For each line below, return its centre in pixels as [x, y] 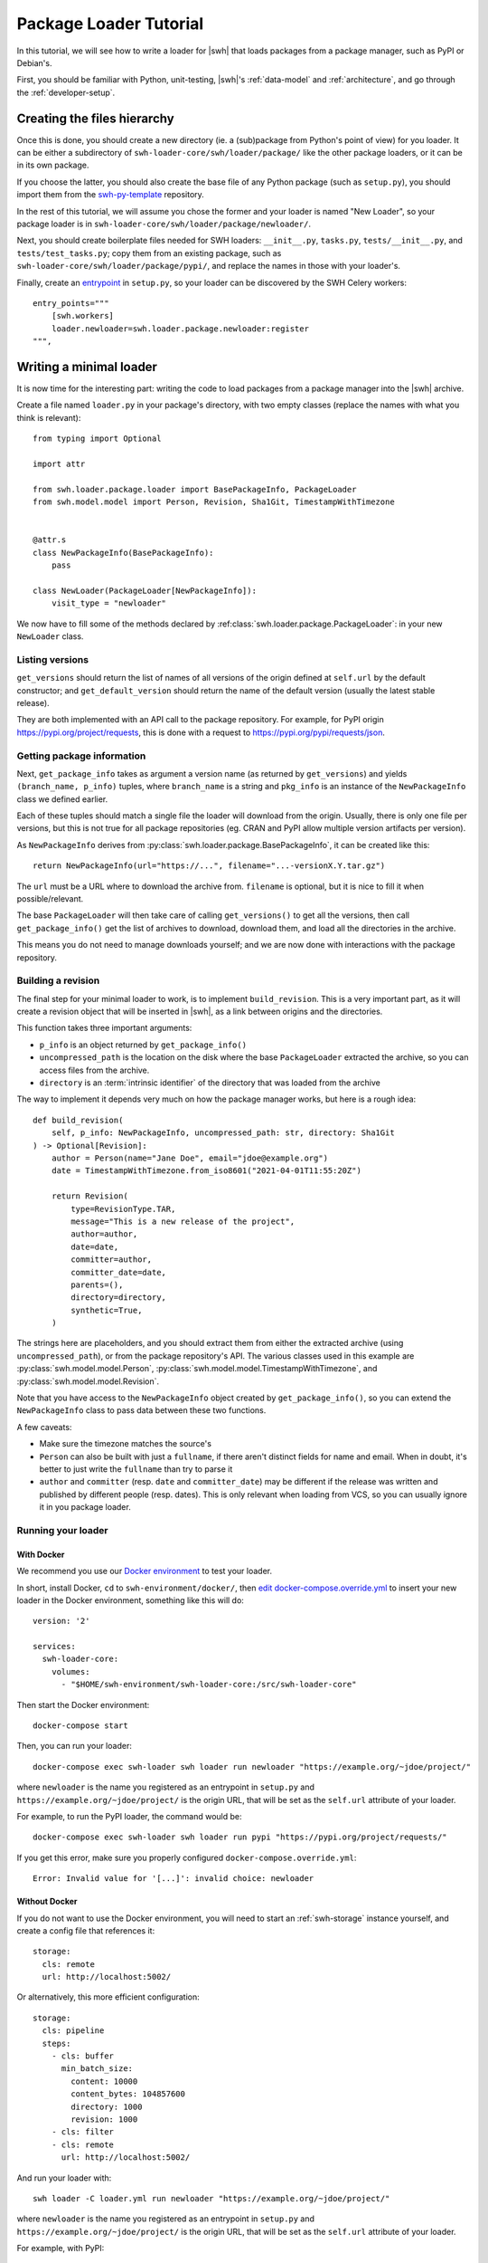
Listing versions [53, 659]
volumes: [70, 1671]
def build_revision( [78, 1120]
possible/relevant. [50, 899]
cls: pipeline [73, 2031]
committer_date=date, [119, 1272]
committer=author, [112, 1260]
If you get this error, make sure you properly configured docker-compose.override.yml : [187, 1857]
